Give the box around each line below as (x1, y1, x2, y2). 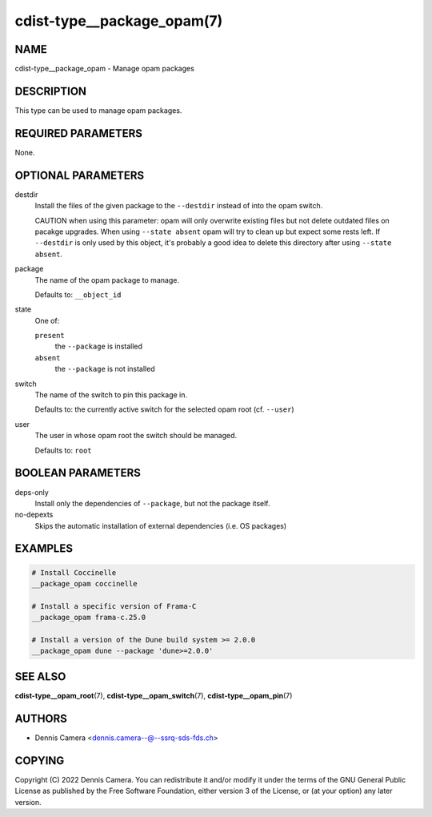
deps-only (14, 487, 50, 497)
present (34, 331, 66, 340)
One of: (34, 316, 60, 325)
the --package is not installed (54, 364, 155, 374)
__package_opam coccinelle (31, 579, 138, 589)
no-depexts (14, 509, 54, 520)
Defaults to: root (34, 445, 92, 455)
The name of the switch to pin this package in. (34, 390, 188, 400)
